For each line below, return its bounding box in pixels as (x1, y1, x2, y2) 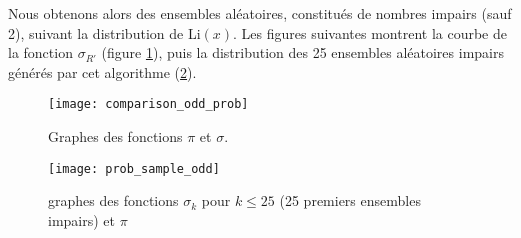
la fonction (8, 42, 73, 63)
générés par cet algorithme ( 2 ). (8, 61, 197, 82)
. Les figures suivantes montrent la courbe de (233, 22, 507, 43)
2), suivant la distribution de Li (8, 22, 201, 43)
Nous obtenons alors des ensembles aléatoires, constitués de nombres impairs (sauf (8, 3, 512, 23)
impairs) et (48, 209, 116, 230)
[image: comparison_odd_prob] (48, 97, 249, 112)
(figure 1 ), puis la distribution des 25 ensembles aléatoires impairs (101, 42, 504, 63)
